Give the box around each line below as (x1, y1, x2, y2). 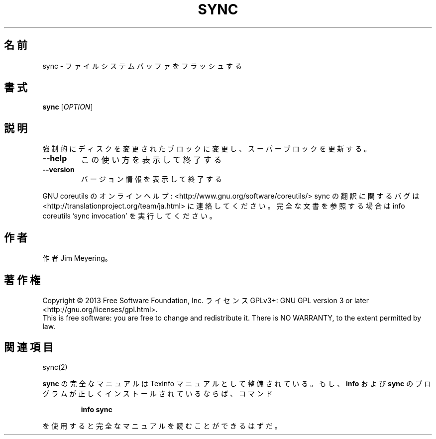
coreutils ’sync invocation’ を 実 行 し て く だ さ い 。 (42, 212, 217, 220)
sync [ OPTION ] (42, 103, 93, 111)
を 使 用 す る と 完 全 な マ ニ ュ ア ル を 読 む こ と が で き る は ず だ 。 (42, 421, 282, 430)
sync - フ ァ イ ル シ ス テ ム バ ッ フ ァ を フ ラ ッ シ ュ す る (42, 61, 242, 70)
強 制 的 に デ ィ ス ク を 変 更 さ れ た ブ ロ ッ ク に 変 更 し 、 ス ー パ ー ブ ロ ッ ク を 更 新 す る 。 (42, 144, 371, 153)
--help (42, 153, 67, 164)
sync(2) (42, 362, 68, 371)
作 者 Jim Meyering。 (42, 254, 112, 263)
